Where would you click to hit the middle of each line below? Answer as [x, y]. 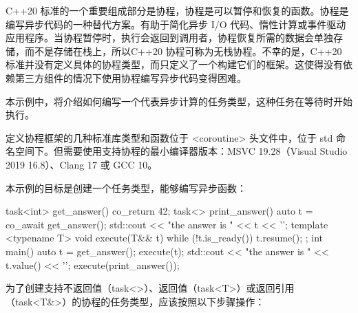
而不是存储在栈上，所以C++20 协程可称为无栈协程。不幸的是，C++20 [183, 51]
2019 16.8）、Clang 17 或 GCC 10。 [82, 164]
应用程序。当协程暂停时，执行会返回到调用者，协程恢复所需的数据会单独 [169, 37]
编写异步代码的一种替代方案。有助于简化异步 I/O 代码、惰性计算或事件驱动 [176, 24]
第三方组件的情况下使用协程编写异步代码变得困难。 [130, 77]
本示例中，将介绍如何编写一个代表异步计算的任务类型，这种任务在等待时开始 [179, 101]
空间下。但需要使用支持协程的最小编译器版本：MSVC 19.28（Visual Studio [181, 151]
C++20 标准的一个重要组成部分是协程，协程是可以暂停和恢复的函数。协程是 [177, 10]
